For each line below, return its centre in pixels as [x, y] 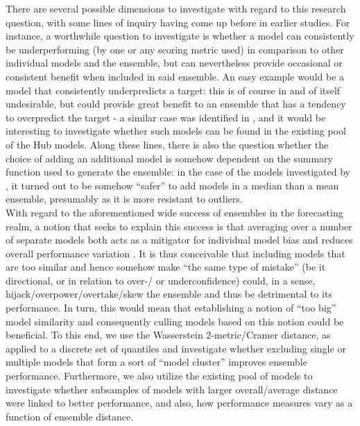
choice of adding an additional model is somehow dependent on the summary [169, 158]
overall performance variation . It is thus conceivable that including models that [175, 253]
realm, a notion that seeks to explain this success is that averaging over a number [179, 226]
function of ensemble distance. [70, 416]
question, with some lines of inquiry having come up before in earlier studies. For [178, 22]
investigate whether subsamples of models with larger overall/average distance [172, 389]
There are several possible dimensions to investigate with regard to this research [176, 8]
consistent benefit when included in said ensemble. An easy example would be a [175, 76]
